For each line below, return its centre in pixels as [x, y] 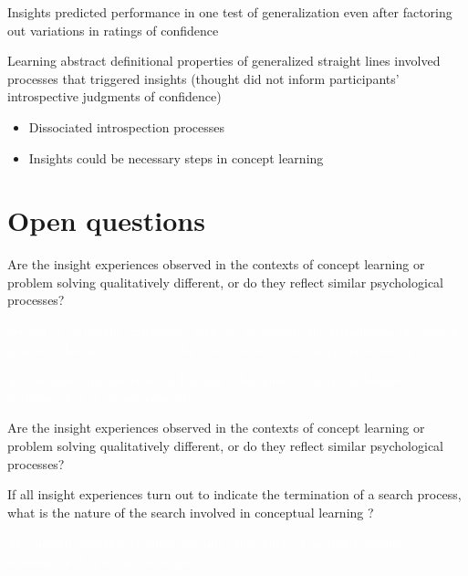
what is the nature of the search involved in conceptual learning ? [191, 512]
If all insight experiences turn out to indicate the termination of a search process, [234, 494]
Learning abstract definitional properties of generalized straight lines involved [224, 61]
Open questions [106, 220]
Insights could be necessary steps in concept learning [176, 157]
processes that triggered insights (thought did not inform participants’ [203, 78]
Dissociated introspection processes [127, 126]
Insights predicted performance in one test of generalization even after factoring [230, 12]
